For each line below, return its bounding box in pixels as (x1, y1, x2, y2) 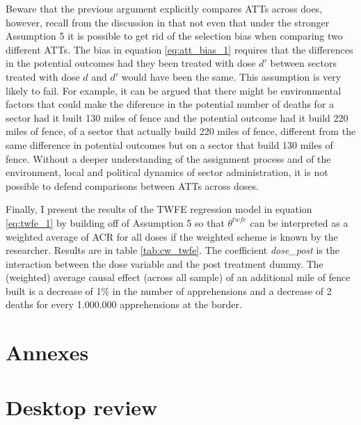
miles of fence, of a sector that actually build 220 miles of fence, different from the (6, 124, 356, 138)
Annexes (6, 338, 89, 367)
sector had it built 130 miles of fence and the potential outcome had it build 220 (6, 110, 348, 125)
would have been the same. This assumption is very (121, 69, 342, 83)
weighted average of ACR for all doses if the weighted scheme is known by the (6, 229, 338, 243)
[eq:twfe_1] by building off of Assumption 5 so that (6, 215, 225, 230)
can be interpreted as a (250, 215, 348, 230)
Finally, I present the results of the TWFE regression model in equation (6, 202, 312, 216)
